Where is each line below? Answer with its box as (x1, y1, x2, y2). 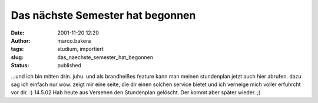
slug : (11, 53, 24, 61)
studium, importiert (57, 46, 104, 53)
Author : (11, 37, 31, 44)
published (57, 62, 82, 69)
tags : (11, 46, 24, 53)
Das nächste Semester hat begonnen (11, 9, 196, 22)
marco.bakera (57, 37, 91, 44)
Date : (11, 29, 25, 36)
